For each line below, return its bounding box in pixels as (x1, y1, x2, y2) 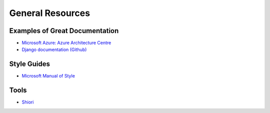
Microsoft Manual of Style (21, 73, 75, 79)
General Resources (9, 7, 90, 18)
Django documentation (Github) (21, 46, 87, 52)
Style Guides (9, 60, 50, 68)
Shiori (21, 99, 34, 105)
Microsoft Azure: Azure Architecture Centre (21, 40, 111, 46)
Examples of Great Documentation (9, 26, 119, 35)
